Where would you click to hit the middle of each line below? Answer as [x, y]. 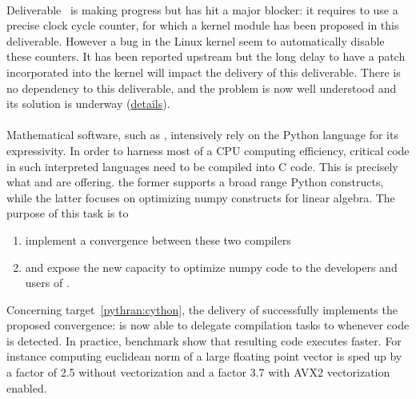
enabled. [27, 387]
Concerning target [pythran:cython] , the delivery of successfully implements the [202, 309]
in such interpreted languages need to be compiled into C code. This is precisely [202, 166]
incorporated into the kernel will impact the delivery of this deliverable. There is [204, 72]
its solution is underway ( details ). [88, 104]
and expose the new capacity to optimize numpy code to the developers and [211, 267]
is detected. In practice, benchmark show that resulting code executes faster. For [204, 340]
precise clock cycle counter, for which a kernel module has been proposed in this [203, 25]
